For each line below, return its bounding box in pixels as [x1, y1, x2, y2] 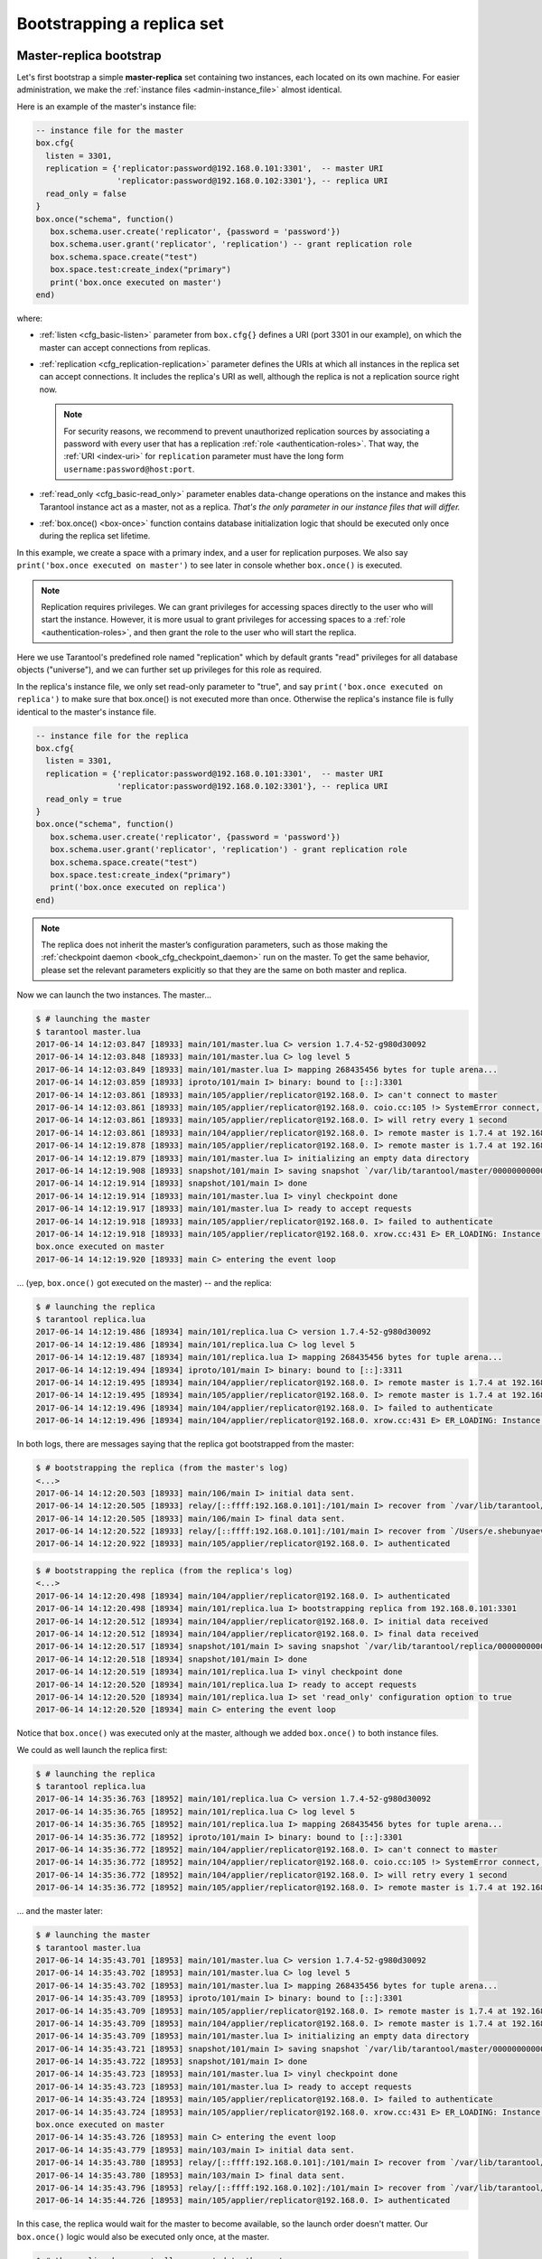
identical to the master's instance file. [16, 706, 157, 717]
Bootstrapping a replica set [16, 14, 225, 33]
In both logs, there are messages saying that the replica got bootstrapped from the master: [16, 1439, 354, 1449]
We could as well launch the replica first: [16, 1744, 168, 1755]
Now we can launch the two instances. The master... [16, 989, 212, 1000]
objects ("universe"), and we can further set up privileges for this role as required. [16, 664, 322, 675]
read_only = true [45, 793, 122, 804]
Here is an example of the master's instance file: [16, 100, 197, 112]
